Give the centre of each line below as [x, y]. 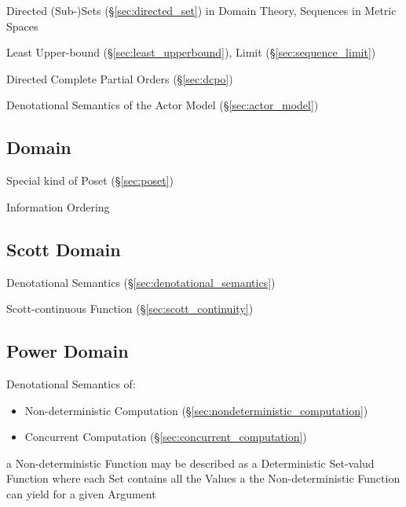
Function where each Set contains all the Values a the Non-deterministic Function [203, 478]
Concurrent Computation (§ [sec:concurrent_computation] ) [166, 437]
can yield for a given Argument [81, 493]
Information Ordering [58, 206]
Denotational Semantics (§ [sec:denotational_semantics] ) [141, 282]
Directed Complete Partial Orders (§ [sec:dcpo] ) [120, 78]
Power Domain [68, 351]
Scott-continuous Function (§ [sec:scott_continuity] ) [130, 309]
